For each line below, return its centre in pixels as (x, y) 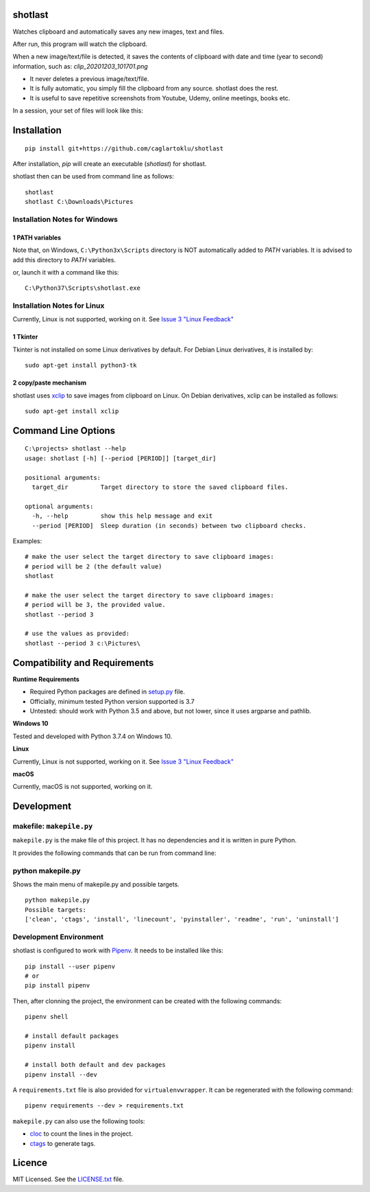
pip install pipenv (58, 986)
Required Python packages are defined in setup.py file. (107, 692)
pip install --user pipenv (70, 966)
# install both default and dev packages (95, 1065)
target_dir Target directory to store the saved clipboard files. (160, 487)
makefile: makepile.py (53, 826)
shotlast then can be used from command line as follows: (93, 176)
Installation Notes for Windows (65, 219)
